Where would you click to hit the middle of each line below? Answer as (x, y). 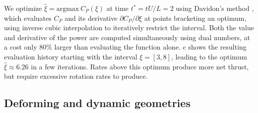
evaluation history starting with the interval (71, 56)
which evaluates (28, 18)
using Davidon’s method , (215, 8)
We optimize (23, 8)
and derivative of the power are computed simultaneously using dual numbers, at (127, 37)
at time (118, 8)
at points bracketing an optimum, (195, 18)
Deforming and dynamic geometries (97, 103)
